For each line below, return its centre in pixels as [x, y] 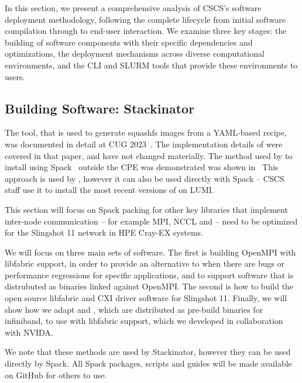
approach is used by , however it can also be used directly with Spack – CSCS [145, 178]
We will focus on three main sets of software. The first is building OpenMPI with [150, 252]
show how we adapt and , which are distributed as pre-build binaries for [134, 309]
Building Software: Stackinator [100, 108]
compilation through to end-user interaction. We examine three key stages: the [146, 31]
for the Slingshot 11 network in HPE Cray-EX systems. [104, 232]
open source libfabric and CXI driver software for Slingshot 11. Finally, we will [146, 298]
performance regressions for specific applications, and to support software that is [149, 275]
